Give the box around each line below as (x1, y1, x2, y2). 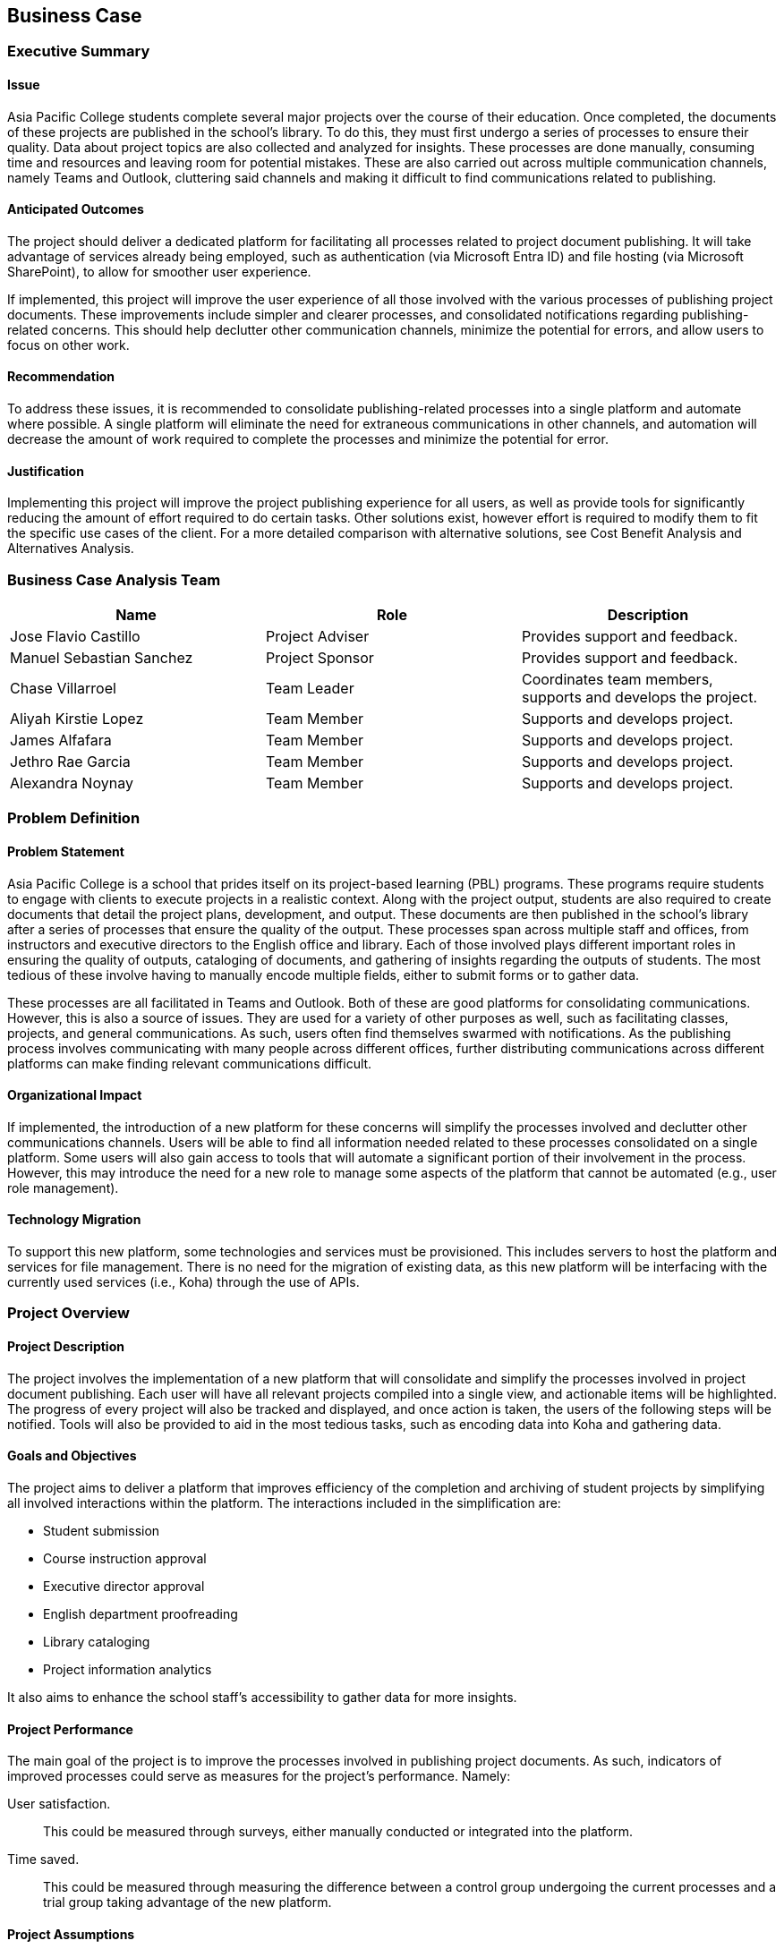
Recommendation (7, 369, 115, 385)
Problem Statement (7, 844, 124, 860)
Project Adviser (265, 627, 370, 646)
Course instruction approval (43, 1550, 207, 1566)
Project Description (7, 1339, 124, 1355)
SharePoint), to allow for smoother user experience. (7, 263, 311, 279)
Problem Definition (7, 809, 141, 828)
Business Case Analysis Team (7, 570, 221, 589)
